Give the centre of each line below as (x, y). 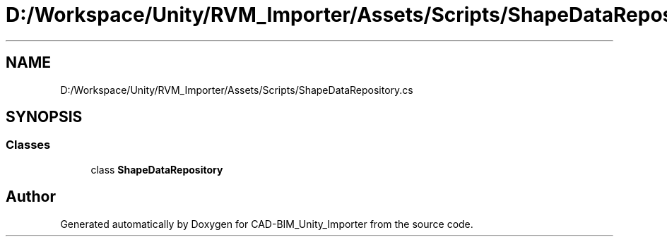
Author (31, 197)
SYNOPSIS (44, 117)
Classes (28, 145)
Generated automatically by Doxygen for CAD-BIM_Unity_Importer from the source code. (267, 224)
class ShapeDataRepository (157, 169)
